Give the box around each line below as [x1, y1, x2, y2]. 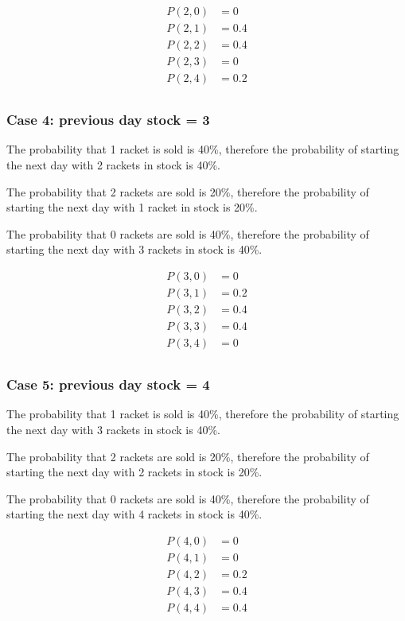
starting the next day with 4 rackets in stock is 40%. [6, 506, 263, 522]
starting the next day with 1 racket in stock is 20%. [6, 199, 258, 215]
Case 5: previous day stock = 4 [6, 375, 210, 394]
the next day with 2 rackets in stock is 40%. [6, 157, 220, 173]
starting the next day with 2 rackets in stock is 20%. [6, 464, 263, 480]
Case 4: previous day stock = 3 [6, 110, 210, 130]
